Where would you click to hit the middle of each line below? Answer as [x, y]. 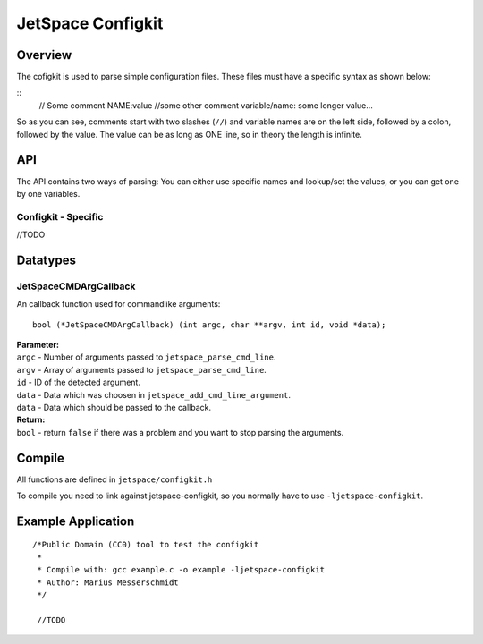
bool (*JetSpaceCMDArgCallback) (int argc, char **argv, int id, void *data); [209, 325]
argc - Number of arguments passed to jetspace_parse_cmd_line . [146, 357]
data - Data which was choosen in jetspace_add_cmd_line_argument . [153, 394]
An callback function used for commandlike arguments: [119, 304]
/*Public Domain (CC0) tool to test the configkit [146, 545]
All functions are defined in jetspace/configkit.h [114, 479]
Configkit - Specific [60, 216]
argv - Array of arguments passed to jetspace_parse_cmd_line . [142, 369]
